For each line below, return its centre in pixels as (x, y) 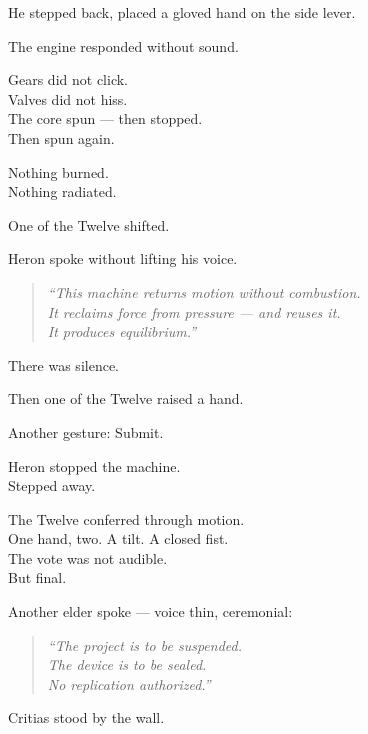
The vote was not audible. (88, 557)
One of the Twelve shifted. (89, 224)
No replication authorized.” (129, 683)
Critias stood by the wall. (86, 717)
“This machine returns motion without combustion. (204, 291)
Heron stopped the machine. (94, 465)
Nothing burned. (58, 171)
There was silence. (63, 364)
